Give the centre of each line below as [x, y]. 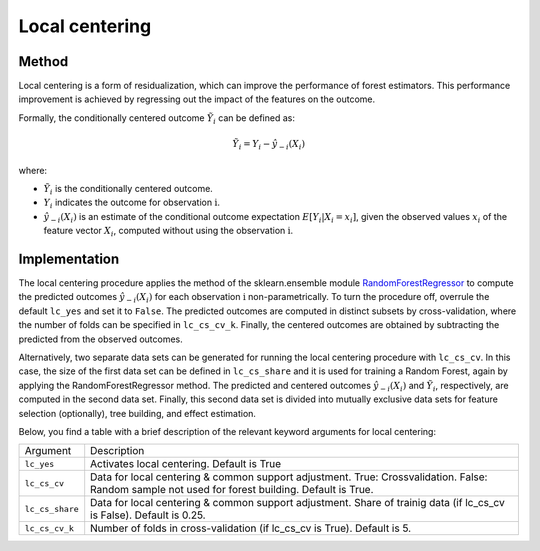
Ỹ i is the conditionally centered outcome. [128, 189]
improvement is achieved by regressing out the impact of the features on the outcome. [197, 99]
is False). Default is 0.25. [148, 515]
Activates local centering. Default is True [186, 464]
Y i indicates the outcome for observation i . [131, 203]
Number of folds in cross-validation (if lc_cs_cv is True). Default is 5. [251, 528]
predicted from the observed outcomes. [101, 339]
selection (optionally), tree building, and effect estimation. [137, 413]
